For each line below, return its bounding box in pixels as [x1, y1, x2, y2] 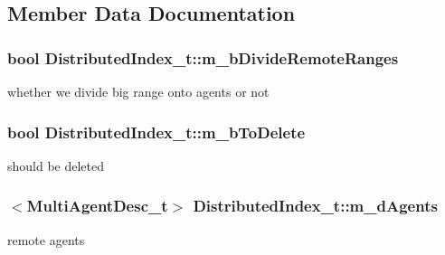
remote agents [7, 230, 85, 249]
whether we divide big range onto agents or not [7, 82, 270, 100]
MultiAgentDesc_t [26, 194, 168, 217]
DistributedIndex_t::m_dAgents [193, 194, 438, 217]
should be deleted [7, 156, 105, 175]
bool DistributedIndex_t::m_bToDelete [7, 120, 306, 143]
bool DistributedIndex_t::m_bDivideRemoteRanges [7, 46, 399, 69]
